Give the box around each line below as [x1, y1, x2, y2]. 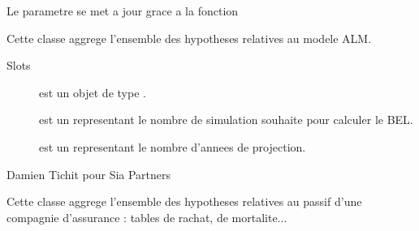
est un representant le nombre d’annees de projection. [39, 138, 306, 155]
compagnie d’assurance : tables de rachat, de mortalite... [6, 208, 287, 225]
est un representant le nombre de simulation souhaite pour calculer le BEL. [39, 111, 413, 128]
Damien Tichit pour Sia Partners [6, 165, 171, 182]
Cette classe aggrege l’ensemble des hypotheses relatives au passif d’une [6, 193, 362, 210]
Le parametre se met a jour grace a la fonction [6, 2, 239, 19]
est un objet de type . [39, 83, 146, 101]
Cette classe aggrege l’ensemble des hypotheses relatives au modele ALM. [6, 29, 372, 46]
